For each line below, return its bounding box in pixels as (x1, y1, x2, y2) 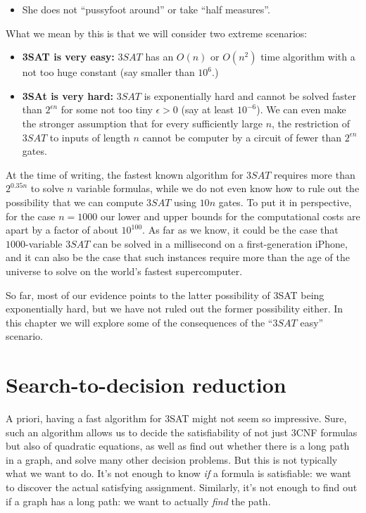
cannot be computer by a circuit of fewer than (142, 129, 341, 144)
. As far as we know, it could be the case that (142, 222, 339, 237)
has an (145, 49, 174, 64)
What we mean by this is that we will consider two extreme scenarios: (6, 25, 308, 40)
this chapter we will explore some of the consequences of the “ (6, 315, 273, 329)
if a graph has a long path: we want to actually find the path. (6, 493, 271, 508)
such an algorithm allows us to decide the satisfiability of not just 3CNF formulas (6, 424, 358, 439)
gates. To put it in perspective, (218, 194, 352, 209)
